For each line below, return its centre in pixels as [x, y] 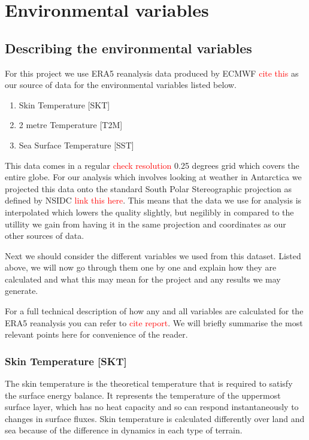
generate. [22, 291]
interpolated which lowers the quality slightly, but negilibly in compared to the [149, 212]
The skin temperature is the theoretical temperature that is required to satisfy [149, 383]
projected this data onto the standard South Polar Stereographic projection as [149, 188]
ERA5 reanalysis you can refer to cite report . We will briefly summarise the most [154, 322]
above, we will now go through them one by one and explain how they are [141, 267]
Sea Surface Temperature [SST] [76, 145]
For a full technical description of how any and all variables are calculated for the [154, 311]
